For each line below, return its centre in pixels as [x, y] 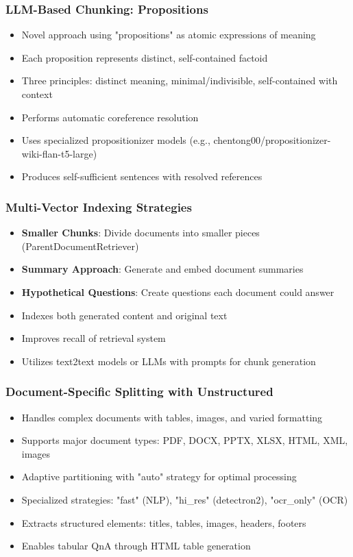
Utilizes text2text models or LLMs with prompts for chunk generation [169, 361]
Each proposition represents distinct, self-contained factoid [145, 57]
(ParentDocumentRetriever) [80, 246]
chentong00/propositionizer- [272, 140]
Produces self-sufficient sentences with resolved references [142, 176]
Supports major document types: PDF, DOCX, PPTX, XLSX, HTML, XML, [185, 440]
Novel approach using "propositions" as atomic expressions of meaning [169, 35]
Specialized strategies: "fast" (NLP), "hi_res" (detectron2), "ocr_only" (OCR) [185, 499]
